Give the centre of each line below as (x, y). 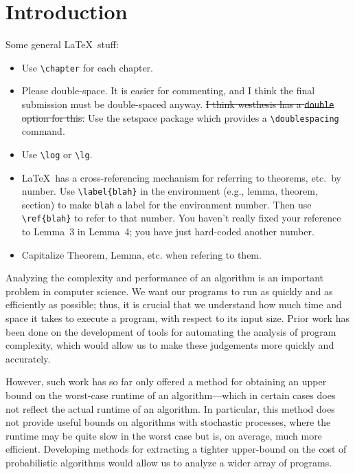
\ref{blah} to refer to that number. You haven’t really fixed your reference (181, 218)
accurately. (28, 358)
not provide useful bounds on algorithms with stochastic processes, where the (168, 422)
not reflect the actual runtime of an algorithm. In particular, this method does (170, 408)
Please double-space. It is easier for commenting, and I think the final (168, 90)
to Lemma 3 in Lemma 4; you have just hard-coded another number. (168, 231)
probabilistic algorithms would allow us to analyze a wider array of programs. (169, 462)
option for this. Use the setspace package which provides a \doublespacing (180, 117)
